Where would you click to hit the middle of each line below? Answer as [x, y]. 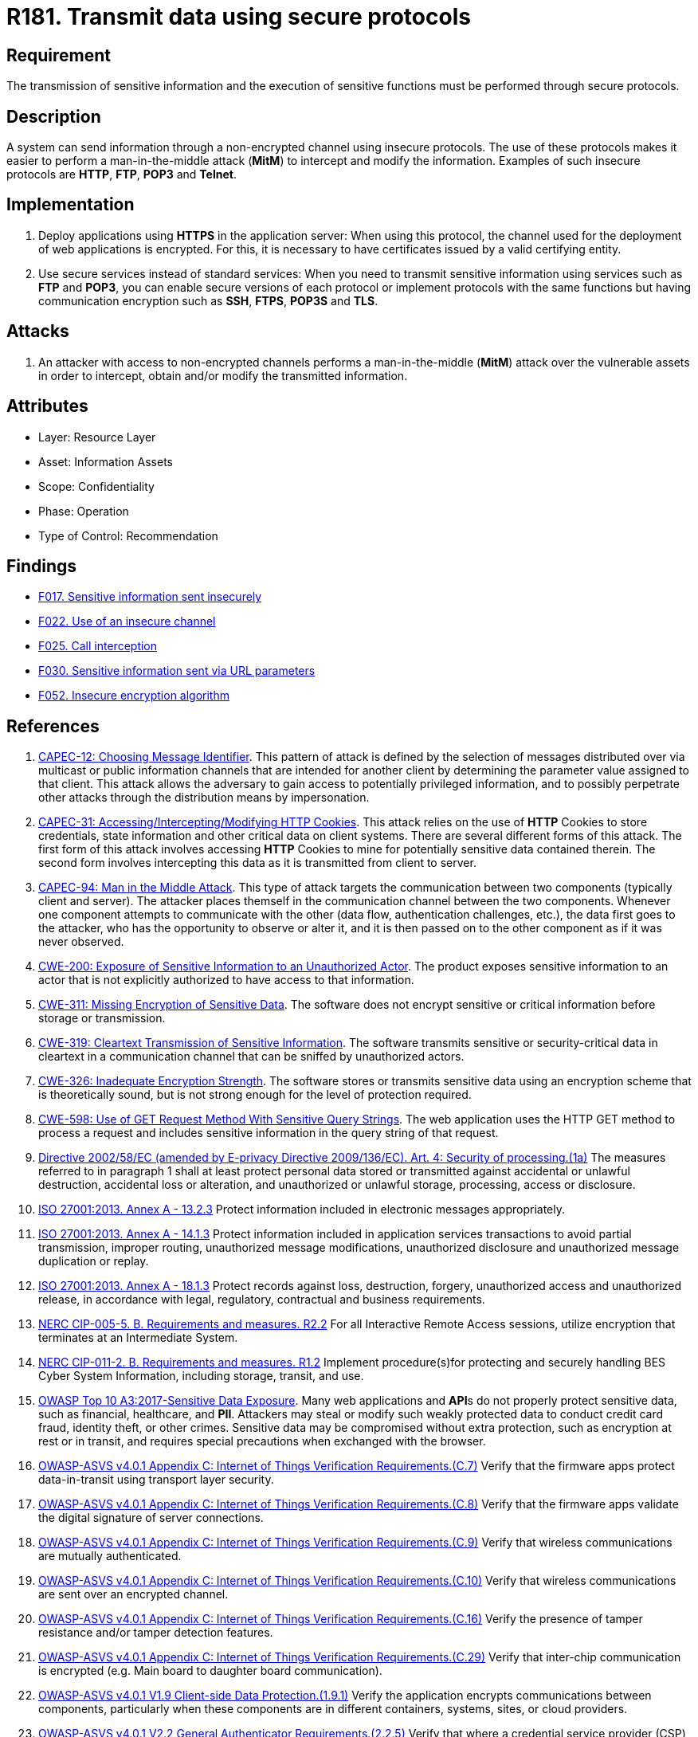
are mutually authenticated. [110, 1556]
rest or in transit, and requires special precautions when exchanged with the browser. [262, 1441]
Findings [42, 566]
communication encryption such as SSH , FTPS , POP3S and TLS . [208, 300]
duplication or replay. [94, 1261]
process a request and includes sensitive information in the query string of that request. [269, 1133]
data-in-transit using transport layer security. [156, 1480]
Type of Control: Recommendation [128, 535]
